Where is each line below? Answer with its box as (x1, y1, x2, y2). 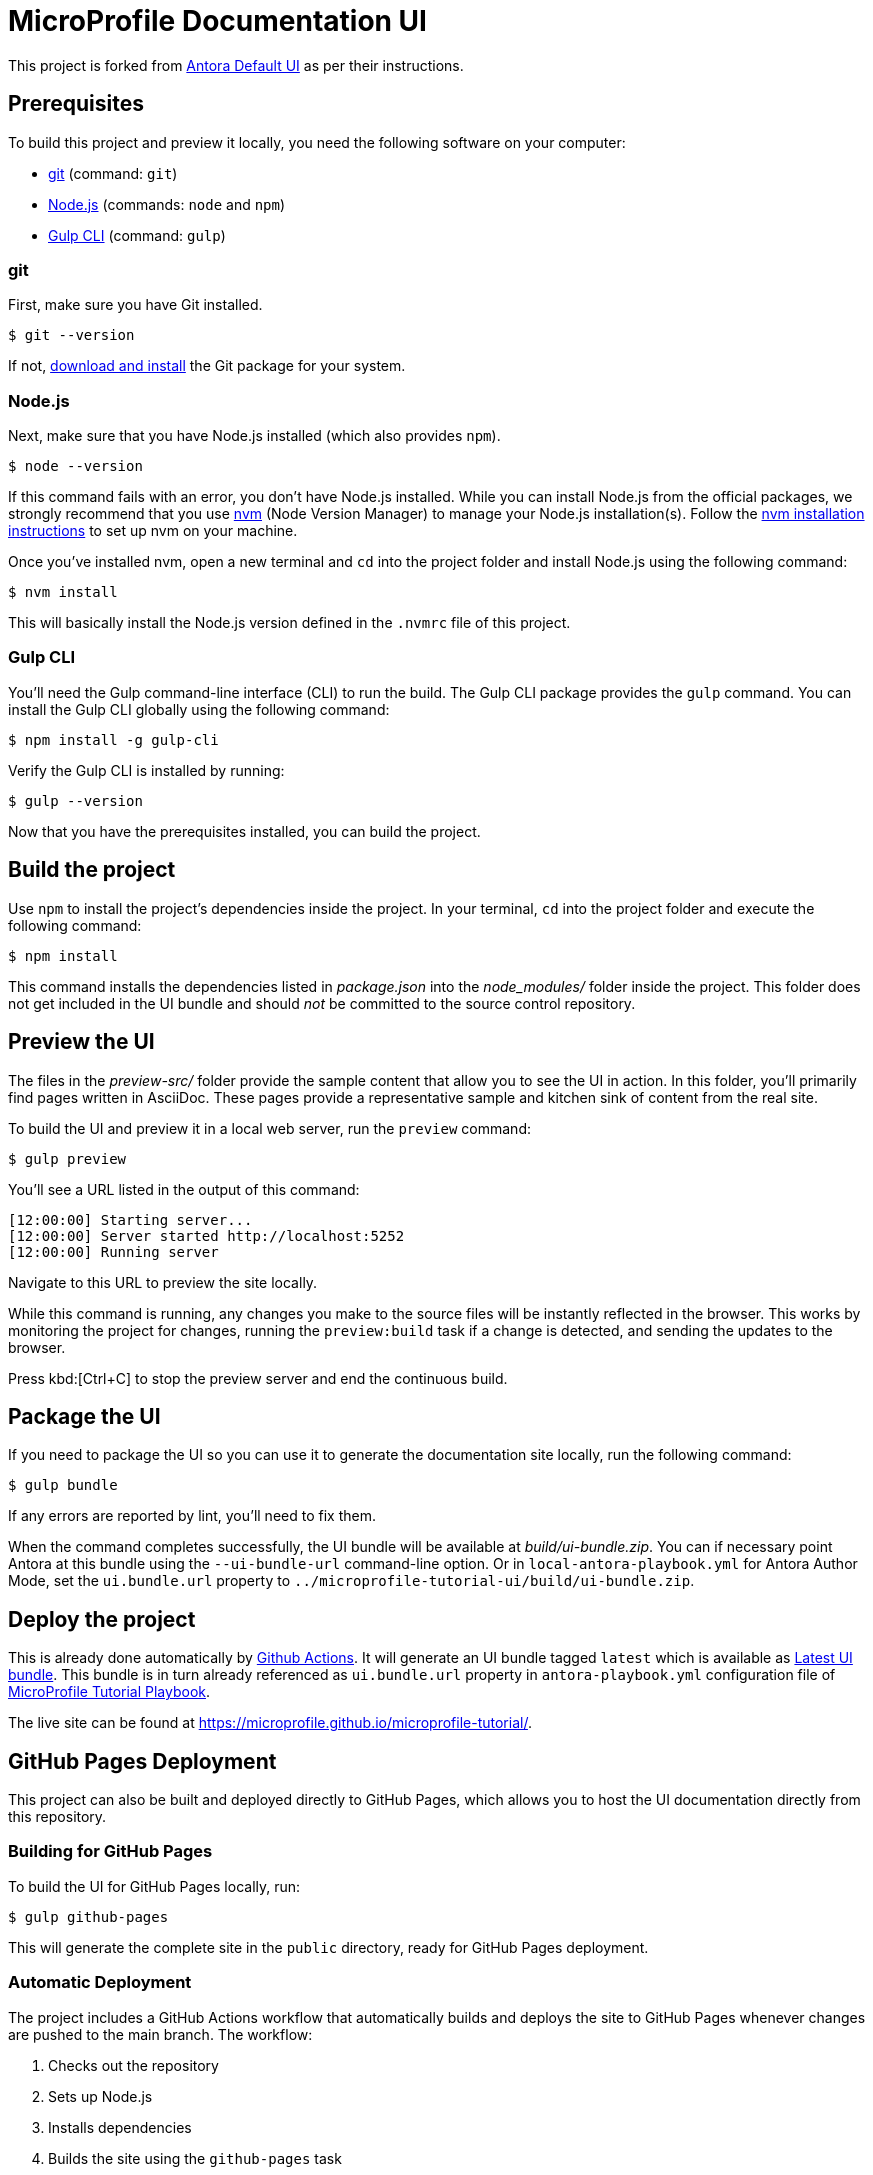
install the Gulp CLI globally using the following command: (8, 700, 390, 718)
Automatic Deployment (8, 1972, 192, 1993)
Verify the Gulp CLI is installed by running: (8, 761, 285, 779)
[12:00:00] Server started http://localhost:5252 (8, 1227, 405, 1244)
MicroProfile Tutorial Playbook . (8, 1683, 211, 1701)
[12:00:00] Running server (8, 1243, 219, 1260)
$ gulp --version (8, 792, 143, 809)
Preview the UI (8, 1029, 155, 1055)
